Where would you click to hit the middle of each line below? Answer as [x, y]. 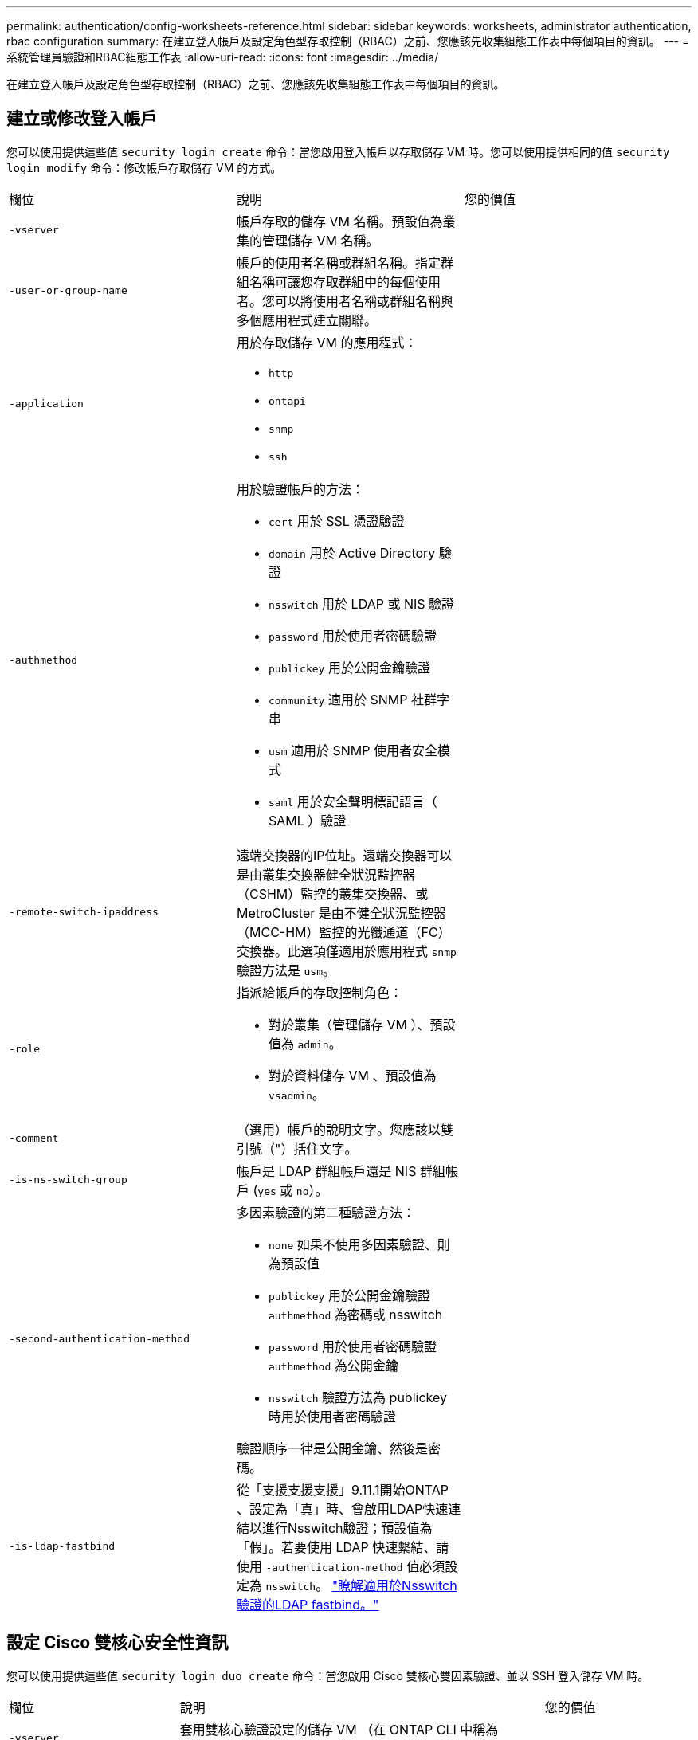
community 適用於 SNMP [338, 699]
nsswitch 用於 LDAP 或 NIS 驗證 [361, 604]
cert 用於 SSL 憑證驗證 [336, 521]
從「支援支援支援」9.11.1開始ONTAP [342, 1489]
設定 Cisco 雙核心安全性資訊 [118, 1643]
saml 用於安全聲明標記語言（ [353, 801]
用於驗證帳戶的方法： [300, 489]
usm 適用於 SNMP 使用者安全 [353, 750]
